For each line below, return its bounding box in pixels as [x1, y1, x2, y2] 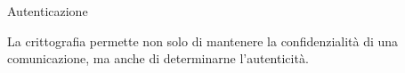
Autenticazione [7, 2, 88, 20]
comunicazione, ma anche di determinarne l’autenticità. [7, 49, 309, 68]
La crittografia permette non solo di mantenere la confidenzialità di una [7, 31, 399, 50]
